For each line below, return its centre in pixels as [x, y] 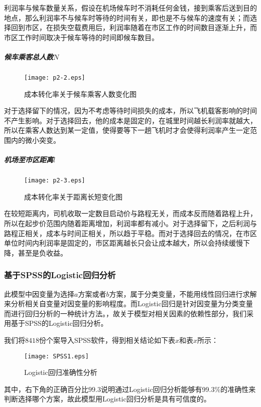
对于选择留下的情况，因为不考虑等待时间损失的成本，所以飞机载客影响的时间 [130, 111]
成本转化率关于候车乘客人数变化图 [80, 93]
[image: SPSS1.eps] [56, 356]
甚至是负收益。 [42, 252]
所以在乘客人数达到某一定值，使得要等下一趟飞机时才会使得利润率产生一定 [127, 130]
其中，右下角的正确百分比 [46, 389]
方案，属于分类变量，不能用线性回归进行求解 [183, 293]
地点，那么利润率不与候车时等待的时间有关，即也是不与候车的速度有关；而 [127, 17]
